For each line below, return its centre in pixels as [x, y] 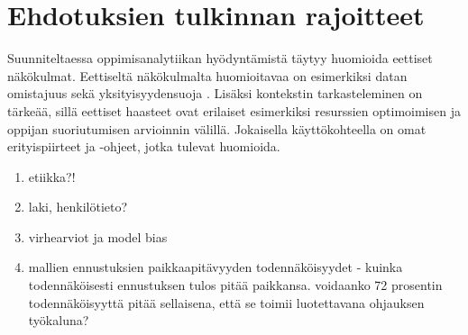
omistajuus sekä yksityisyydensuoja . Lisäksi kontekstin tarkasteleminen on [215, 93]
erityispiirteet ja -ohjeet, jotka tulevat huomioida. [144, 146]
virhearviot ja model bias [98, 236]
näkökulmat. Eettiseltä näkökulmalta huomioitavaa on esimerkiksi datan [207, 75]
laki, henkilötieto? [78, 207]
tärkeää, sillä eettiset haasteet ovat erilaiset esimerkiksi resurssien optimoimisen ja [234, 110]
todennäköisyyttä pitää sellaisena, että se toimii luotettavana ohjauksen [226, 302]
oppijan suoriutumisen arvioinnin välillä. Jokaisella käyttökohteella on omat [217, 128]
